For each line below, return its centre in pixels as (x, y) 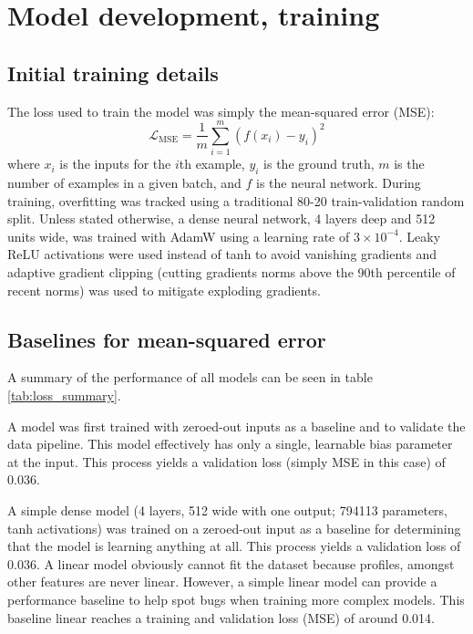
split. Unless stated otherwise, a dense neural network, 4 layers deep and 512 (221, 218)
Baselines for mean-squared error (167, 339)
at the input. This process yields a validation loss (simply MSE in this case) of (226, 461)
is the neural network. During (338, 183)
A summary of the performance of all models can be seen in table (190, 377)
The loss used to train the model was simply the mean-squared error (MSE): (221, 111)
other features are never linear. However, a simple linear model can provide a (222, 582)
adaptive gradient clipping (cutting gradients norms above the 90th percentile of (231, 272)
